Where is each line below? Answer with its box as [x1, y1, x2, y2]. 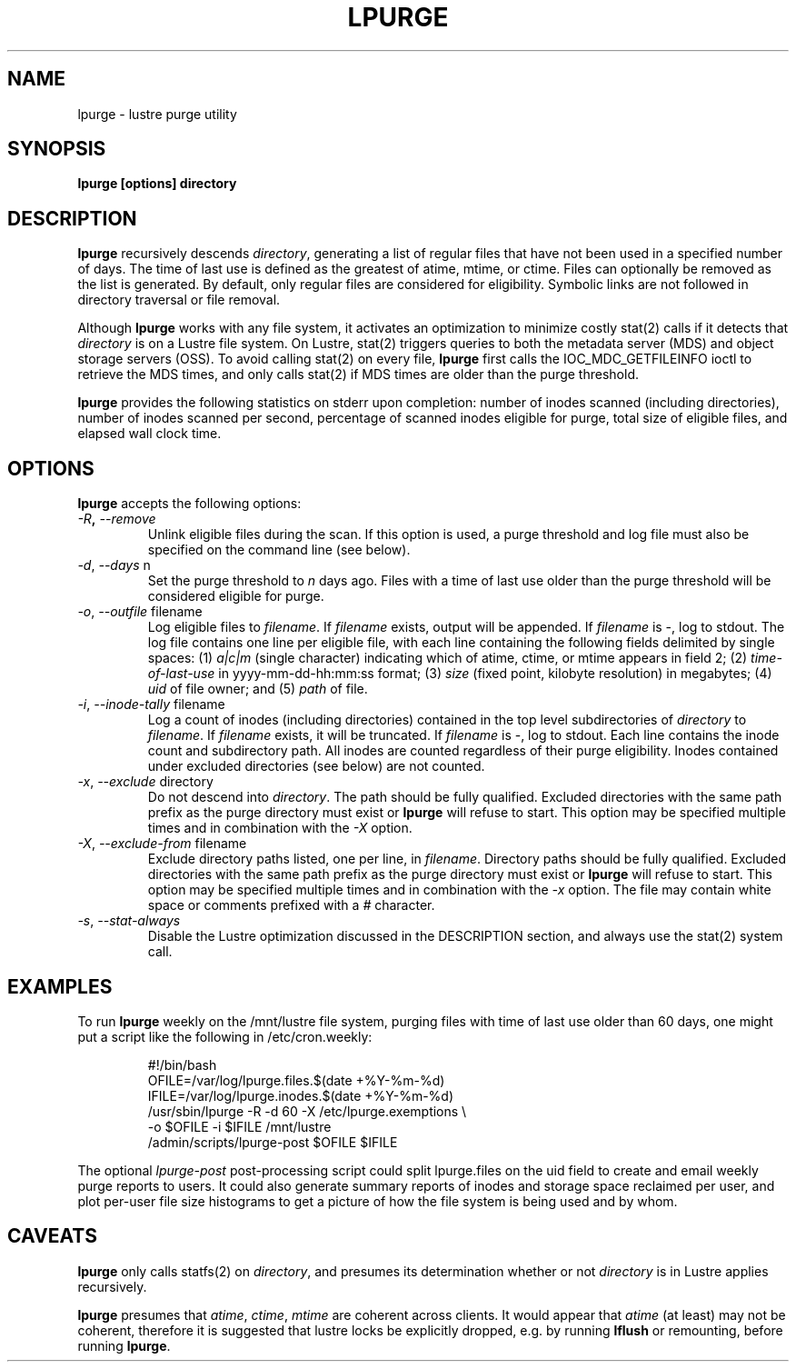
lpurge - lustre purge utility [77, 105, 237, 122]
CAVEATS [7, 1224, 97, 1248]
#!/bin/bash [147, 1056, 217, 1073]
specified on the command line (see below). [147, 542, 411, 558]
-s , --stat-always [77, 913, 181, 929]
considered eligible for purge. [147, 588, 324, 605]
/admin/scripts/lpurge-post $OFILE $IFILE [147, 1134, 398, 1150]
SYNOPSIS [7, 137, 106, 161]
